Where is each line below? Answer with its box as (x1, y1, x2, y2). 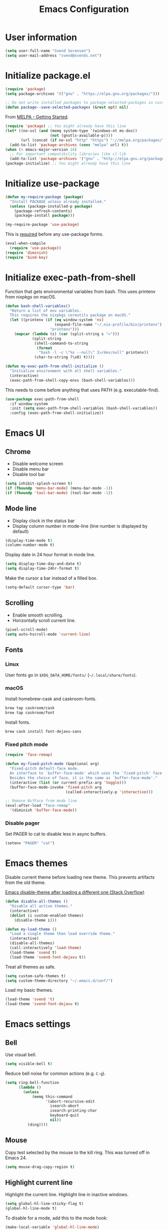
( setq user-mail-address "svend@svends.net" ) (5, 53, 101, 58)
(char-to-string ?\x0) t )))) (34, 355, 95, 360)
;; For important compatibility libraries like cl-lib (9, 151, 126, 157)
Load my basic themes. (5, 987, 53, 993)
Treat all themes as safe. (5, 964, 56, 970)
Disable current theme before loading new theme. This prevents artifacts (5, 874, 155, 880)
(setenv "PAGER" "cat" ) (5, 841, 55, 846)
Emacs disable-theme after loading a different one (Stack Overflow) (5, 889, 145, 895)
